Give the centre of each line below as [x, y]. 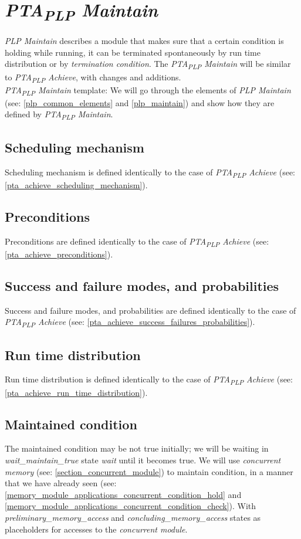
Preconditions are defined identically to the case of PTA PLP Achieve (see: [137, 242]
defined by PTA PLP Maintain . [59, 115]
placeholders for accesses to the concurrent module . [96, 529]
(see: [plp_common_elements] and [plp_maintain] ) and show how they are [140, 102]
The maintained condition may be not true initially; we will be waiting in [137, 448]
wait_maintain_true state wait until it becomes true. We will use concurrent [143, 460]
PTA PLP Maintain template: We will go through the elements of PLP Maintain [148, 90]
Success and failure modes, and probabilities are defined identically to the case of [150, 310]
